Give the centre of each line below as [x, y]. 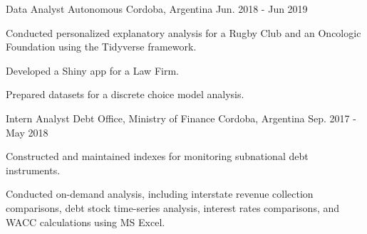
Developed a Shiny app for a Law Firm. [92, 70]
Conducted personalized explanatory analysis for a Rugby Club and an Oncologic [183, 32]
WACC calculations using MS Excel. [86, 222]
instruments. [33, 170]
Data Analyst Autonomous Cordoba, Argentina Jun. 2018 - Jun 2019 [157, 9]
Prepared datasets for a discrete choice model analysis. [125, 94]
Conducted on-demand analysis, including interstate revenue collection [160, 194]
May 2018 [27, 132]
